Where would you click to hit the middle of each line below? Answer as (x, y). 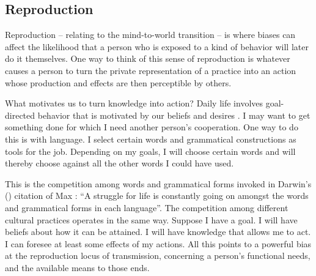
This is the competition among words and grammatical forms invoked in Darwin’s (158, 183)
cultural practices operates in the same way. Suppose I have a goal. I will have (151, 219)
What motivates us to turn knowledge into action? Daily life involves (134, 103)
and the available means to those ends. (77, 267)
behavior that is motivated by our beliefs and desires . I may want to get (174, 115)
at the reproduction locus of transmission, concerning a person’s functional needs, (158, 255)
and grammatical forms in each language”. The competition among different (147, 207)
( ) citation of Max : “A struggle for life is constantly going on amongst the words (157, 196)
